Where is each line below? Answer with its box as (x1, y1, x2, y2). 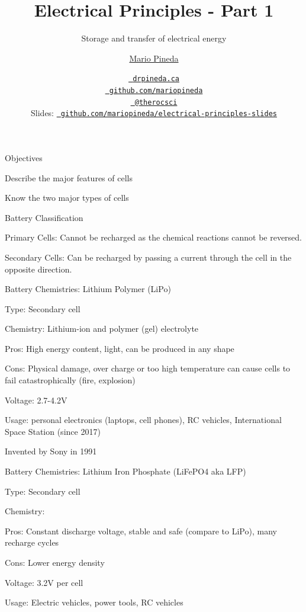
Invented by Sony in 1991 (5, 445, 97, 457)
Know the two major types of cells (5, 191, 129, 204)
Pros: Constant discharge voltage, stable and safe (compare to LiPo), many (5, 524, 277, 537)
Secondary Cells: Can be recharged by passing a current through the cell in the (5, 251, 292, 263)
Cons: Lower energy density (5, 556, 105, 568)
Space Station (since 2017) (5, 425, 101, 437)
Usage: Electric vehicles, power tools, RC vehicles (5, 596, 183, 608)
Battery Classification (5, 211, 83, 223)
